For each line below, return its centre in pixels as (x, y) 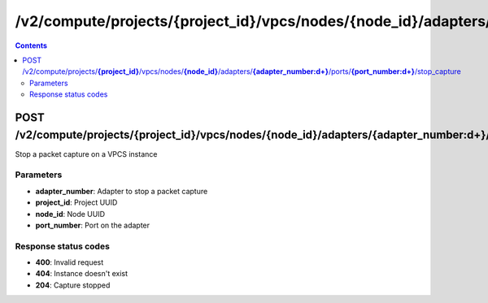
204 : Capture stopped (73, 285)
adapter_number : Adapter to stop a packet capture (122, 191)
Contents (31, 45)
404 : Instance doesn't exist (82, 274)
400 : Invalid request (70, 262)
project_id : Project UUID (76, 202)
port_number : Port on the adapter (93, 225)
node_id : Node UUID (70, 214)
